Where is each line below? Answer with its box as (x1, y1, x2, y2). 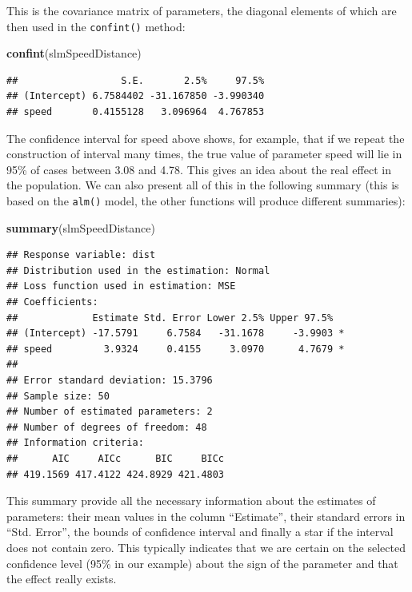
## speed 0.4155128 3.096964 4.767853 (6, 106, 265, 118)
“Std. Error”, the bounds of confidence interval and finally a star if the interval (6, 523, 394, 540)
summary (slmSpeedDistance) (6, 219, 155, 236)
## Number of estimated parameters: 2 (6, 406, 213, 418)
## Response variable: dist (6, 249, 156, 261)
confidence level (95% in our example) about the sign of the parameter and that (6, 554, 398, 571)
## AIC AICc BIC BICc (6, 452, 225, 464)
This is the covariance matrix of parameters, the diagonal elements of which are (6, 2, 397, 18)
